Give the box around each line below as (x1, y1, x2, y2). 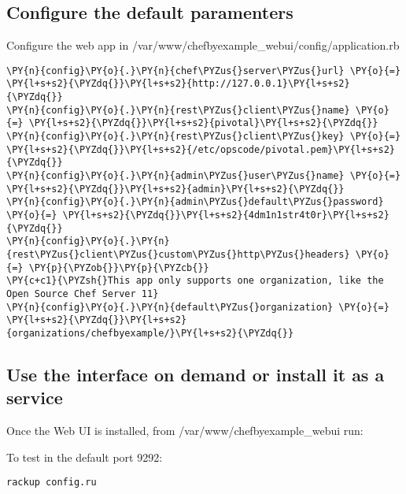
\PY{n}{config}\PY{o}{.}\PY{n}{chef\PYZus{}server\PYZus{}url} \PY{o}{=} (6, 65, 401, 76)
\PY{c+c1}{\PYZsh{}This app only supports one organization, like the (6, 275, 384, 287)
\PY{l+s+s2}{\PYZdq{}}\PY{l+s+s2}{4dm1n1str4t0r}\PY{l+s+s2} (62, 210, 389, 221)
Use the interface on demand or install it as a (6, 362, 385, 386)
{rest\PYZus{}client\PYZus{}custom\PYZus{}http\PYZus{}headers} (6, 248, 350, 260)
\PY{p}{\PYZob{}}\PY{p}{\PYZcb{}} (28, 262, 209, 273)
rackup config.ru (6, 477, 97, 488)
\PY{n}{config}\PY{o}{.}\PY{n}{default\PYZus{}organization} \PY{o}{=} (6, 301, 389, 313)
